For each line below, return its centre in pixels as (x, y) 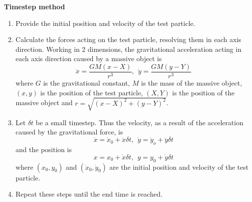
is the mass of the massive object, (192, 83)
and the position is (43, 149)
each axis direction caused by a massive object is (89, 58)
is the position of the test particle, (92, 92)
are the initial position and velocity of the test (179, 167)
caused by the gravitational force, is (69, 132)
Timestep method (35, 6)
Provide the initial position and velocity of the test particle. (105, 23)
